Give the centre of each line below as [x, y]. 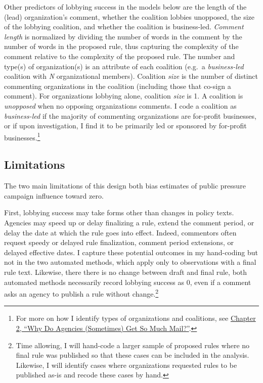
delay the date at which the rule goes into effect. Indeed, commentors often [120, 232]
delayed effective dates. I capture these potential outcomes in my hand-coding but [131, 252]
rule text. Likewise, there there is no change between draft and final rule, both [126, 272]
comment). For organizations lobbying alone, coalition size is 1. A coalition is [124, 96]
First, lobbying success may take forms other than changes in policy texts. [119, 212]
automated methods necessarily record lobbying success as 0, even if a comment [128, 282]
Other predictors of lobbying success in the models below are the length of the [125, 7]
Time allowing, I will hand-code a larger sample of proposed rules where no [133, 345]
